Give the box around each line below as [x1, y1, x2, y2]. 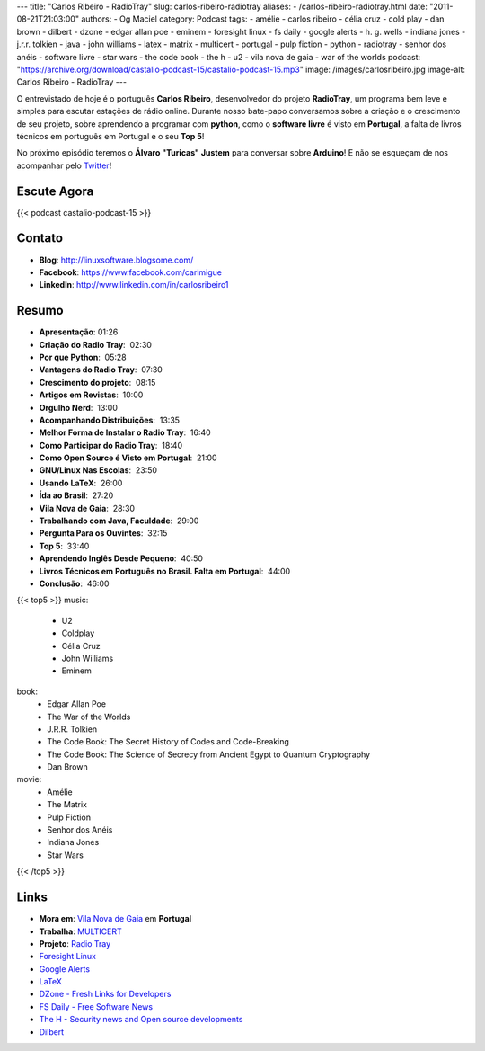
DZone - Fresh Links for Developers [39, 989, 172, 1000]
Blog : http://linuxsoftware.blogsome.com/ [39, 254, 194, 265]
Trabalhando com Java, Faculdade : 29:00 [39, 515, 199, 526]
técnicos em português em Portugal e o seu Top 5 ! [16, 130, 205, 141]
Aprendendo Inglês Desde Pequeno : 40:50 [39, 553, 204, 564]
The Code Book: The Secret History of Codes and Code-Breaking [47, 736, 289, 747]
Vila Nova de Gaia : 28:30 [39, 503, 135, 513]
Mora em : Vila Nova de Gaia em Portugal [39, 913, 192, 924]
